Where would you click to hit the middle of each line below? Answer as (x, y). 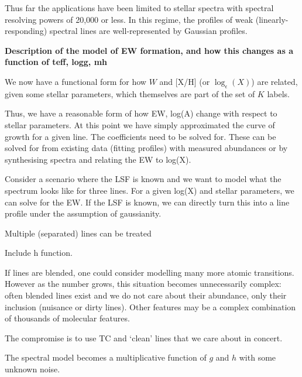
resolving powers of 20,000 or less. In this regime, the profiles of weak (129, 19)
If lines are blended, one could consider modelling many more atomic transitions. (150, 272)
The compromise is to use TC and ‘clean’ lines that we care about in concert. (144, 337)
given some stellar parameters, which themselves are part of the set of (130, 93)
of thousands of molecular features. (67, 318)
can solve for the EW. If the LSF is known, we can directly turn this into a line (147, 202)
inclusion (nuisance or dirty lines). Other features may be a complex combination (150, 306)
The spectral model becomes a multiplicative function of (106, 357)
